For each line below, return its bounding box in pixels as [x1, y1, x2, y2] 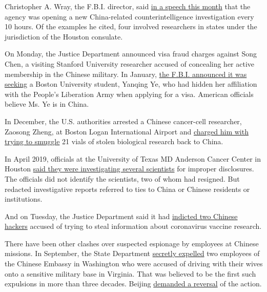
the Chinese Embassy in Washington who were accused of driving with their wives [5, 258, 263, 269]
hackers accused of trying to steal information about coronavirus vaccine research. [5, 221, 262, 231]
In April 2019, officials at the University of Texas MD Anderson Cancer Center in [5, 153, 261, 164]
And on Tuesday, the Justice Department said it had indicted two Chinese [5, 210, 238, 221]
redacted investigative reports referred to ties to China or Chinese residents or [5, 183, 250, 194]
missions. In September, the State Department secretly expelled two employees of [5, 248, 260, 259]
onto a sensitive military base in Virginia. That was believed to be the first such [5, 268, 256, 279]
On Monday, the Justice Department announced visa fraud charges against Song [5, 48, 257, 59]
